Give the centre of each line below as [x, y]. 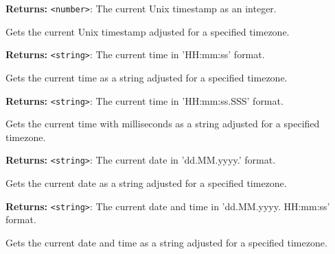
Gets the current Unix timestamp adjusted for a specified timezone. [148, 31]
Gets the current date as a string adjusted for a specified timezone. [146, 183]
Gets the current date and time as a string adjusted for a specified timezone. [166, 242]
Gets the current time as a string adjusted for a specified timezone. [147, 77]
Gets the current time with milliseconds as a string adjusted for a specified [163, 124]
